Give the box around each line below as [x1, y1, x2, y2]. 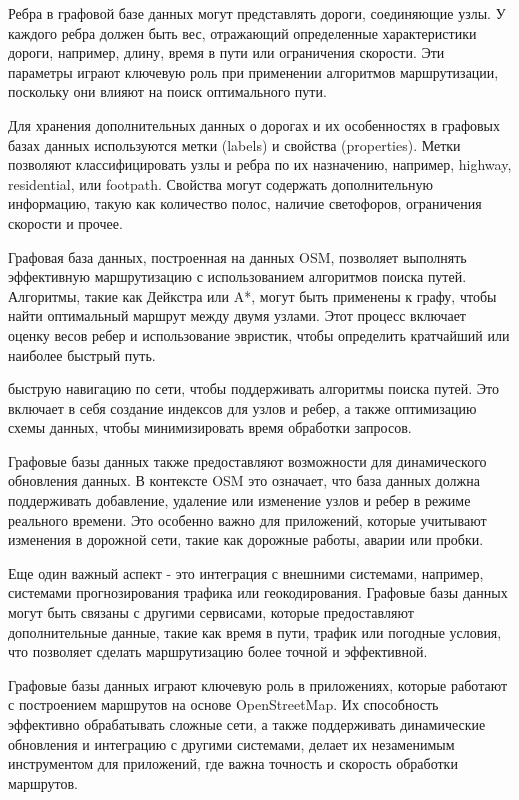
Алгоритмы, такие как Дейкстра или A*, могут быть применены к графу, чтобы [8, 285, 497, 306]
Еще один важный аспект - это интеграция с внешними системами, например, [8, 562, 484, 583]
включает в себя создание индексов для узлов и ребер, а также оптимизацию [8, 397, 477, 418]
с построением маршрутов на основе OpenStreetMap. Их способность [8, 694, 439, 715]
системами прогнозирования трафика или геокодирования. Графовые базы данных [8, 582, 508, 603]
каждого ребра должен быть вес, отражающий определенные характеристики [8, 22, 477, 43]
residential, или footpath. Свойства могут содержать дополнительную [8, 173, 433, 194]
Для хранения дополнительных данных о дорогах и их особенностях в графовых [8, 114, 501, 135]
